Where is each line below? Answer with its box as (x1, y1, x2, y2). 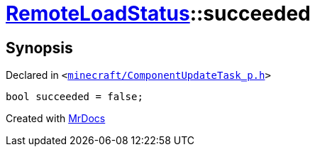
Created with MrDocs (6, 112, 106, 125)
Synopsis (6, 38, 73, 57)
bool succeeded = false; (6, 91, 143, 103)
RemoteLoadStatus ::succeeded (6, 1, 311, 26)
